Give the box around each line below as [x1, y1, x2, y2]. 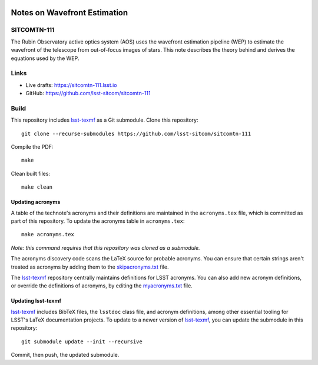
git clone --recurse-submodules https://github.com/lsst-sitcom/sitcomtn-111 [21, 130, 251, 137]
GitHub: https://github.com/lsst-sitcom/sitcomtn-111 [25, 90, 151, 97]
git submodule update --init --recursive [21, 338, 143, 345]
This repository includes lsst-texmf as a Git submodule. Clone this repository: [11, 116, 198, 123]
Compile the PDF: [11, 143, 54, 150]
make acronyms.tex [21, 231, 75, 238]
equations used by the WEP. [11, 55, 79, 62]
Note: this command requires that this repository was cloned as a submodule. [11, 244, 200, 251]
